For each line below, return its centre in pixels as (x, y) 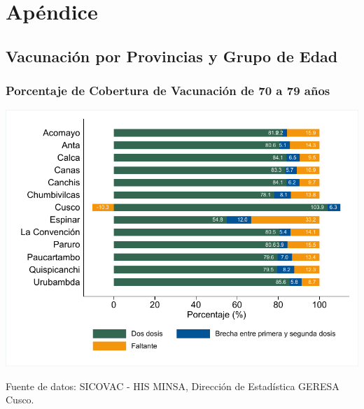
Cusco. (20, 400)
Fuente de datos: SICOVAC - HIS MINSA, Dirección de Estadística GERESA (173, 386)
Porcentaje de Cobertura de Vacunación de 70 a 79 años (168, 91)
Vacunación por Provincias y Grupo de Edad (172, 56)
